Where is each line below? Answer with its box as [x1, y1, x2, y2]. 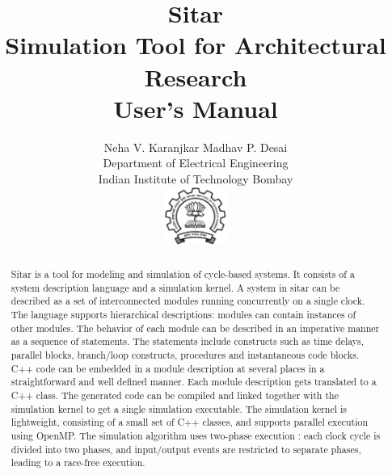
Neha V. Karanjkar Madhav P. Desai [103, 138, 288, 155]
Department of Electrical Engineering [103, 154, 289, 171]
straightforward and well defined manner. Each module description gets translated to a [11, 375, 377, 389]
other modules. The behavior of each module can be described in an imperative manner [11, 321, 380, 334]
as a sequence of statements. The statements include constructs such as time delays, [11, 334, 365, 348]
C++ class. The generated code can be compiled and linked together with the [11, 388, 339, 401]
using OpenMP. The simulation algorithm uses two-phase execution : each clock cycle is [11, 428, 381, 442]
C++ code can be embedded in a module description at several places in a [11, 361, 325, 375]
